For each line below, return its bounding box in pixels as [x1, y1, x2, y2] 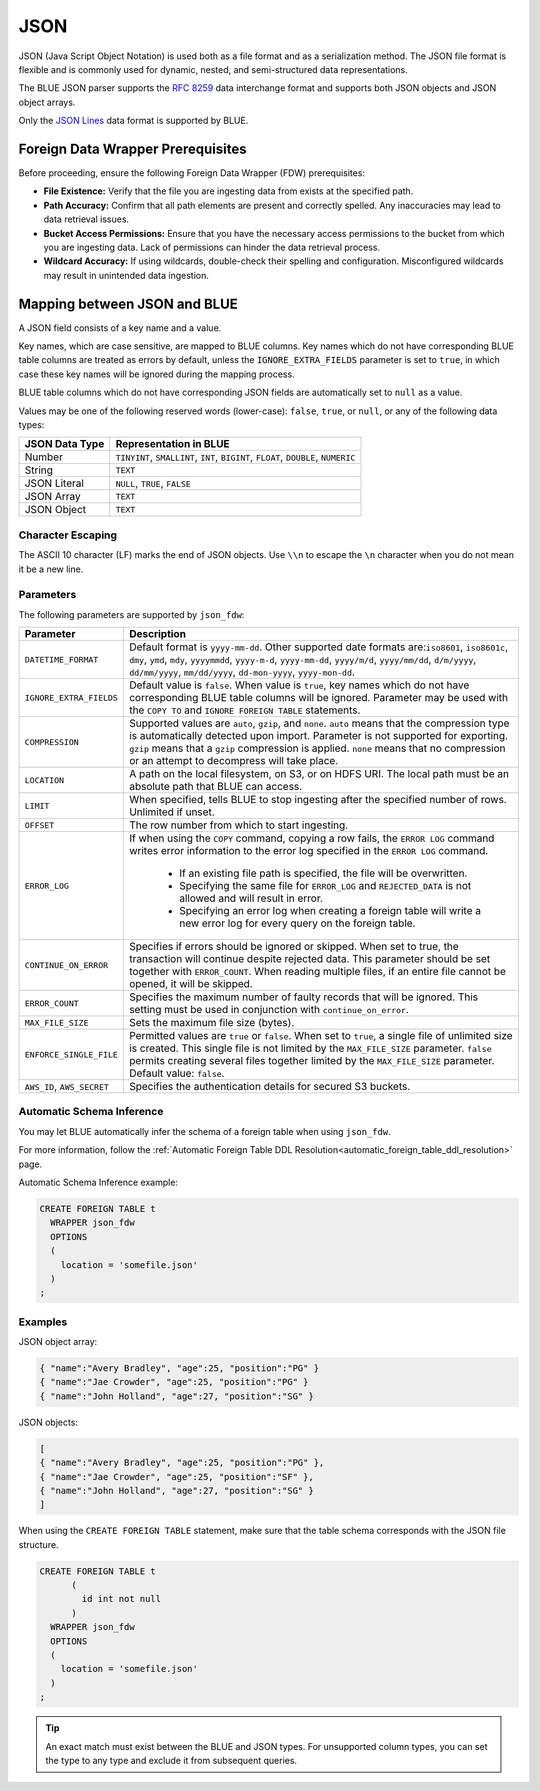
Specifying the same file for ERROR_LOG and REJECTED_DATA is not [178, 879, 472, 893]
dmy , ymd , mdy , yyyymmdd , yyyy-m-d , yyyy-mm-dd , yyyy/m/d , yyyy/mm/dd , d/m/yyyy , [128, 653, 477, 667]
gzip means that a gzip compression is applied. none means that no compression [128, 741, 506, 755]
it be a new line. [18, 563, 84, 575]
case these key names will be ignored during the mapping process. [18, 368, 295, 380]
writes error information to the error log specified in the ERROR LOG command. [128, 844, 489, 858]
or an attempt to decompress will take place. [128, 754, 339, 768]
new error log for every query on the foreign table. [178, 916, 416, 930]
